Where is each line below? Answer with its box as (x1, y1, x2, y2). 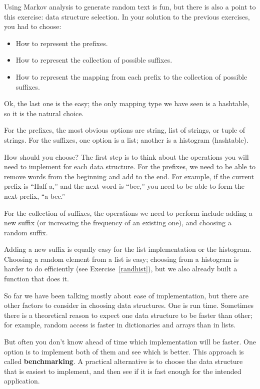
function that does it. (4, 273, 69, 284)
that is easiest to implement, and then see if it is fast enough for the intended (4, 365, 241, 376)
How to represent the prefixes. (15, 38, 108, 48)
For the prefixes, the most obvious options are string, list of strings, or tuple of (4, 125, 245, 135)
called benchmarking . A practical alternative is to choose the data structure (4, 356, 243, 366)
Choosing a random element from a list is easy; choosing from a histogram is (4, 253, 239, 264)
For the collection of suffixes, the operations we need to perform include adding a (4, 207, 252, 218)
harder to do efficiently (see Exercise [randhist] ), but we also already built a (4, 263, 237, 274)
